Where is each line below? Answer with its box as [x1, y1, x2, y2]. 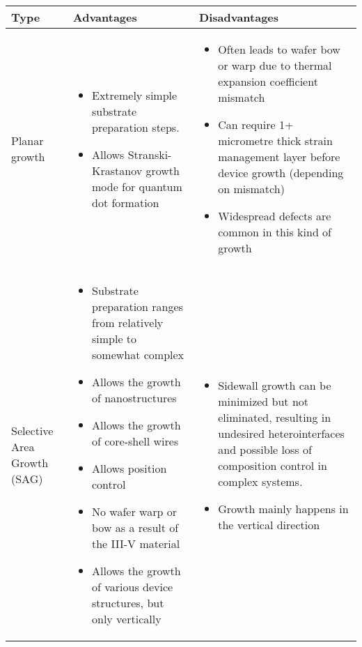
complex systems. [218, 473, 303, 489]
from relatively [92, 314, 164, 330]
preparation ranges [92, 298, 183, 314]
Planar [11, 132, 44, 149]
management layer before [218, 149, 340, 165]
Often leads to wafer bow [218, 41, 340, 57]
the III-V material [92, 535, 180, 551]
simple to [92, 330, 137, 347]
